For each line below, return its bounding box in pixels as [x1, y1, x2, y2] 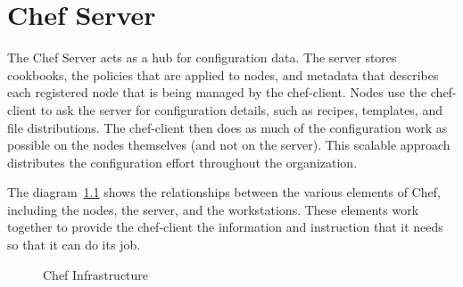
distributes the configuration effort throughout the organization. [7, 152, 358, 171]
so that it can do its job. [7, 235, 141, 254]
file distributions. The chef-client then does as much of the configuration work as [7, 118, 448, 136]
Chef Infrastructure [43, 265, 149, 283]
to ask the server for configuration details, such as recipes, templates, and [40, 100, 442, 119]
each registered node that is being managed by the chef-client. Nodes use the [7, 83, 427, 102]
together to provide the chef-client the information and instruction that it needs [7, 217, 443, 236]
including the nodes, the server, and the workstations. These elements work [7, 200, 419, 218]
